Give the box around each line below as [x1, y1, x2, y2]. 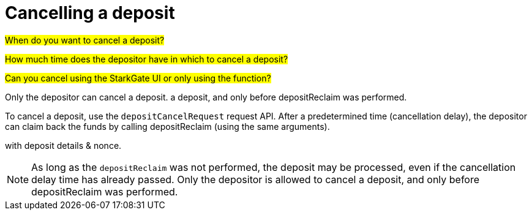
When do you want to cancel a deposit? [5, 34, 165, 45]
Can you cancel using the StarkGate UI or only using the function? [5, 72, 271, 83]
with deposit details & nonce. [5, 140, 122, 151]
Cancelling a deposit [5, 2, 175, 23]
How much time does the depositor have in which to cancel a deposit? [5, 53, 288, 64]
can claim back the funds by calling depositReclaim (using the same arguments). [5, 121, 330, 132]
